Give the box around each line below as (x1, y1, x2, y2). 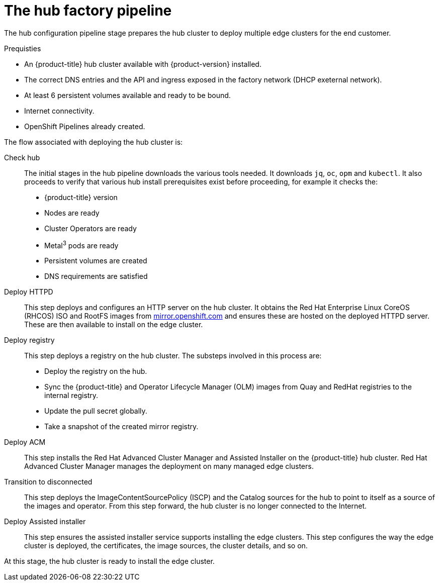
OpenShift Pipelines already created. (24, 122, 145, 131)
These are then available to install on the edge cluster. (24, 320, 203, 329)
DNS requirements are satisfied (44, 272, 148, 281)
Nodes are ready (44, 208, 100, 217)
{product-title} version (44, 192, 118, 202)
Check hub (4, 153, 40, 162)
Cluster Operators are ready (44, 224, 137, 233)
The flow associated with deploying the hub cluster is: (4, 137, 183, 146)
